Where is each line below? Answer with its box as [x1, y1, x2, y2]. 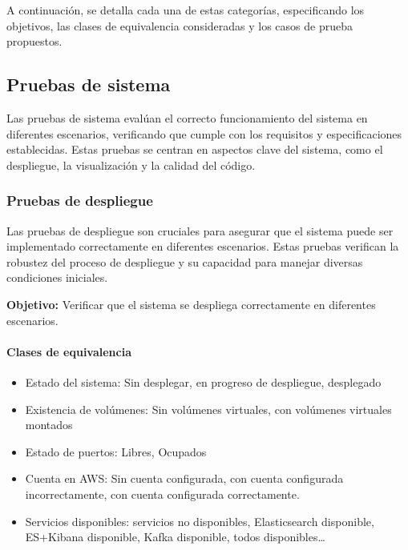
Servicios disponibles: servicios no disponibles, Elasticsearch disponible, [25, 512, 374, 529]
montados [25, 416, 73, 433]
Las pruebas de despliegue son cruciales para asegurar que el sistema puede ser [6, 222, 394, 239]
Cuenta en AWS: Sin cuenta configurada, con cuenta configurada [25, 470, 344, 487]
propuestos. [6, 33, 63, 50]
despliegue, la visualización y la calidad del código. [6, 156, 256, 173]
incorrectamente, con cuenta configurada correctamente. [25, 485, 300, 502]
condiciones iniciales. [6, 269, 108, 286]
